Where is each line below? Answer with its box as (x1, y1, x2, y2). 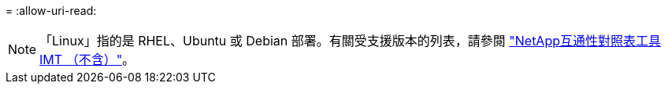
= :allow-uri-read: (6, 4, 97, 17)
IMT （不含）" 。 (39, 52, 135, 67)
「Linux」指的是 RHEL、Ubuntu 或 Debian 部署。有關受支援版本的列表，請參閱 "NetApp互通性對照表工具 (39, 33, 662, 49)
